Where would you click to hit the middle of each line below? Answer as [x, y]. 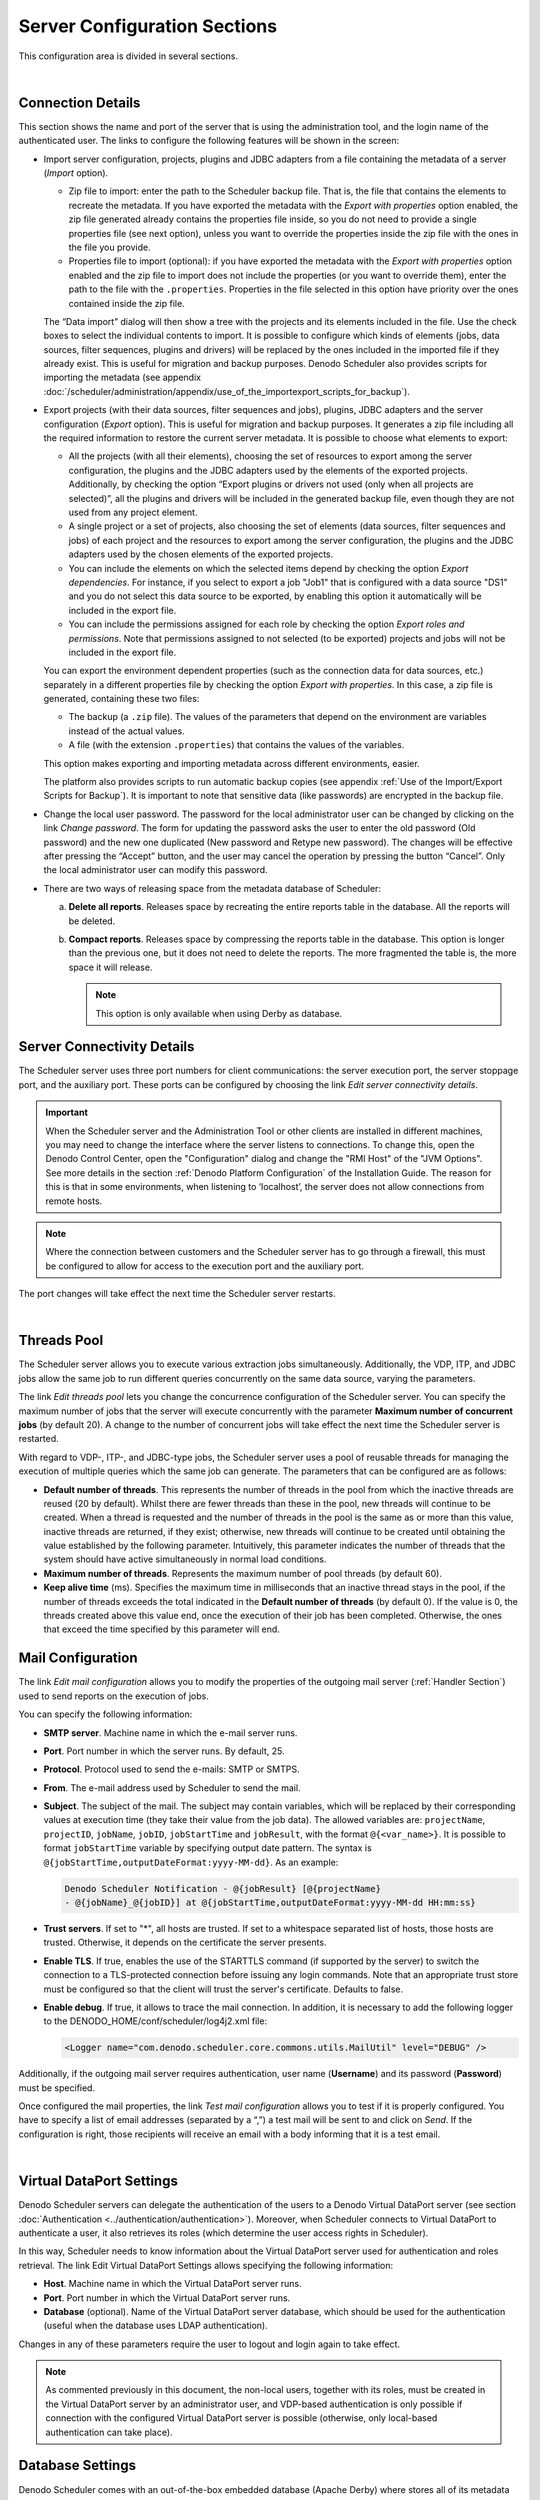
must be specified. [56, 2087]
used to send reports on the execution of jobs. [113, 1696]
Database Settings [77, 2465]
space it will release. [110, 967]
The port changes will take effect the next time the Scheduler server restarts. [177, 1294]
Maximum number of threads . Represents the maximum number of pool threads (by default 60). [242, 1573]
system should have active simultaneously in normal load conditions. [185, 1559]
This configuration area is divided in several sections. [128, 56]
